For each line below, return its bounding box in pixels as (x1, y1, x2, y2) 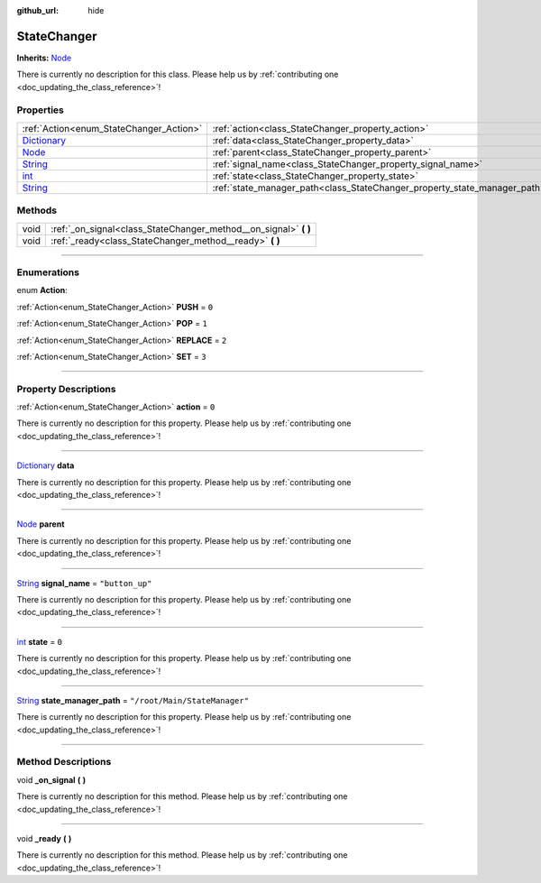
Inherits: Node (16, 52, 72, 63)
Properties (16, 104, 65, 116)
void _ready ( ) (16, 832, 72, 843)
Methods (16, 204, 58, 216)
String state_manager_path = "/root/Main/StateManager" (16, 694, 250, 705)
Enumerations (16, 266, 80, 279)
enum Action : (16, 285, 68, 296)
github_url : (16, 5, 59, 15)
